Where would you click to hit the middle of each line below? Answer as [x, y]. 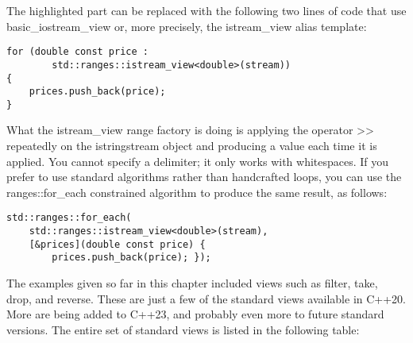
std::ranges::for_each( [69, 218]
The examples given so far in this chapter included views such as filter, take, [192, 283]
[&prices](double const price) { [117, 244]
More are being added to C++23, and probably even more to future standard [195, 314]
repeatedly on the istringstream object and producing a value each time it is [192, 146]
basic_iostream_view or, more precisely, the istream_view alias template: [187, 26]
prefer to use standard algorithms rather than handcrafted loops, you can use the [204, 177]
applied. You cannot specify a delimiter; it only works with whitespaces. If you [198, 161]
